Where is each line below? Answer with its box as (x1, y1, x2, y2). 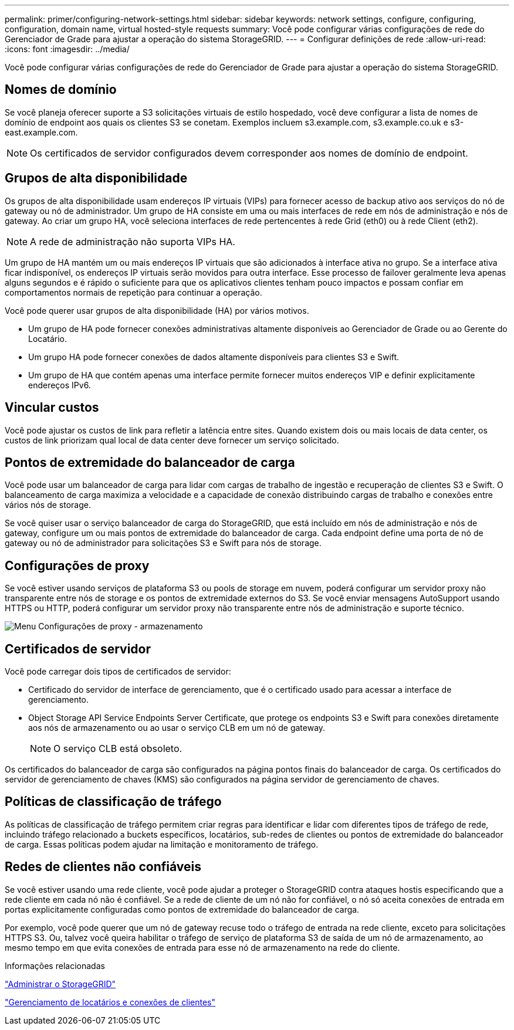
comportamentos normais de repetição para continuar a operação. (5, 287, 262, 297)
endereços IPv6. (28, 380, 91, 390)
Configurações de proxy (5, 558, 150, 573)
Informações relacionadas (5, 960, 105, 971)
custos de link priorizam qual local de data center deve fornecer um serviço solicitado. (5, 435, 339, 445)
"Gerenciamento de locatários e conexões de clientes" (5, 997, 216, 1007)
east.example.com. (5, 127, 78, 137)
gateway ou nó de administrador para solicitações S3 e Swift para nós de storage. (5, 538, 322, 548)
